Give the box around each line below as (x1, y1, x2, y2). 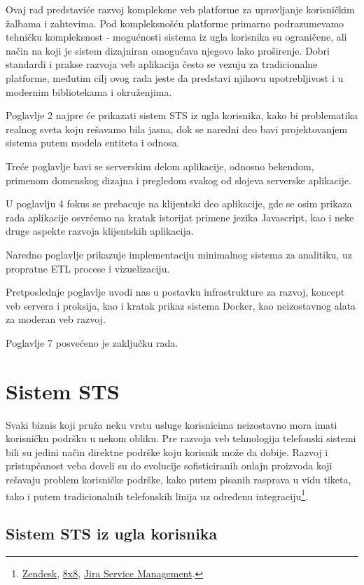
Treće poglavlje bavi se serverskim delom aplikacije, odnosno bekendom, (6, 158, 314, 173)
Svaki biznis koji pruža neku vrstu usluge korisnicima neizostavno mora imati (6, 417, 337, 432)
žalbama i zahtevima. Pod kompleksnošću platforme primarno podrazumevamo (6, 15, 344, 30)
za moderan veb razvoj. (6, 312, 106, 326)
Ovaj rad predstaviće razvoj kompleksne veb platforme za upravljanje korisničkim (6, 2, 355, 16)
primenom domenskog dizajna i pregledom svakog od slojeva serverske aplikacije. (6, 172, 352, 187)
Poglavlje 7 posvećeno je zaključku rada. (6, 335, 178, 350)
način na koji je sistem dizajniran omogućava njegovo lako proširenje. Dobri (6, 43, 330, 57)
